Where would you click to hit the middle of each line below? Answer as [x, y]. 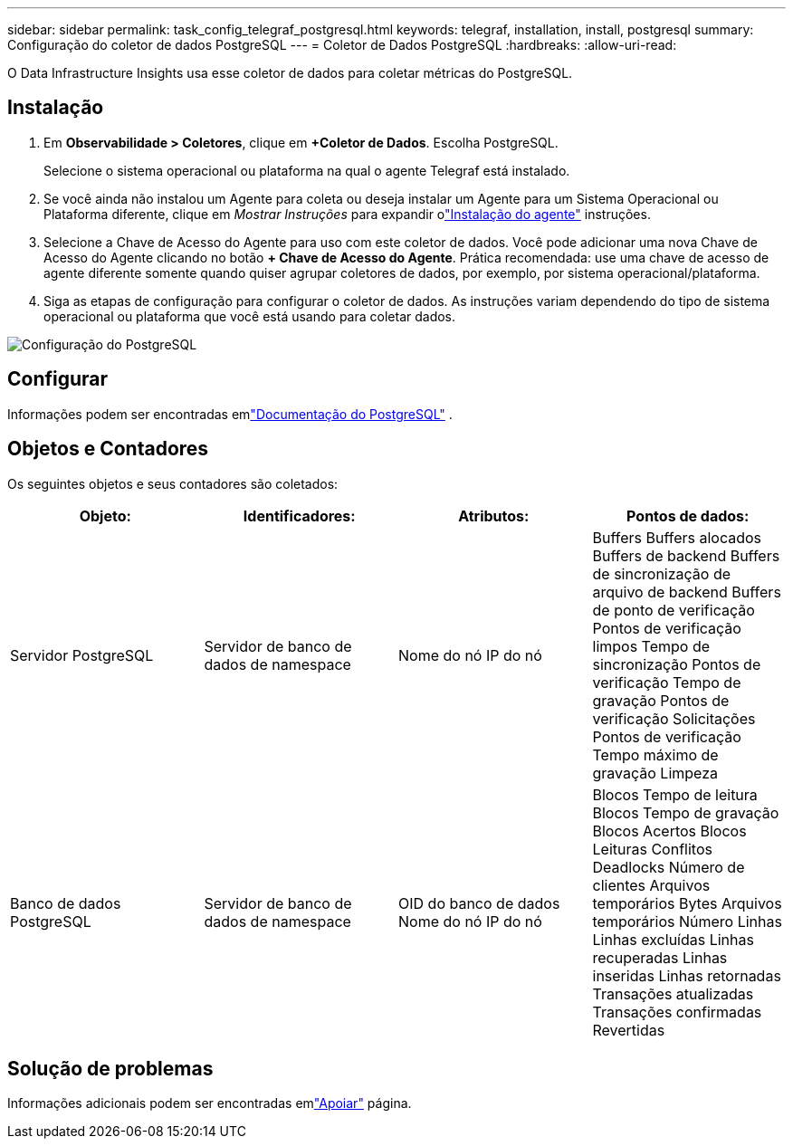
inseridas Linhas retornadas [687, 975]
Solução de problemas [110, 1068]
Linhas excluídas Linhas [673, 939]
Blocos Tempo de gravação [686, 812]
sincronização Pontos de [677, 664]
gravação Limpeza [655, 773]
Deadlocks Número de [669, 867]
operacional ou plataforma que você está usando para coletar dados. [250, 316]
